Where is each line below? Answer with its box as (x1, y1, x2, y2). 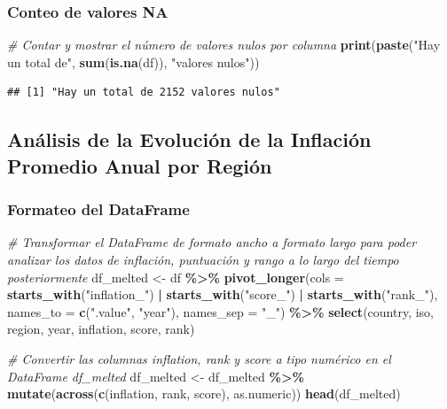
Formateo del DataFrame (7, 198, 190, 220)
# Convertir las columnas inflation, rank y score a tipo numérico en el (7, 349, 391, 367)
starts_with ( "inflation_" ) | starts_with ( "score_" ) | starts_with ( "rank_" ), (7, 285, 438, 304)
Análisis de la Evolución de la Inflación (7, 126, 372, 153)
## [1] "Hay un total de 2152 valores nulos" (7, 86, 280, 99)
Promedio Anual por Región (7, 151, 272, 179)
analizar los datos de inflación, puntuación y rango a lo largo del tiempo (7, 250, 399, 268)
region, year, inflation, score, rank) (7, 320, 195, 338)
